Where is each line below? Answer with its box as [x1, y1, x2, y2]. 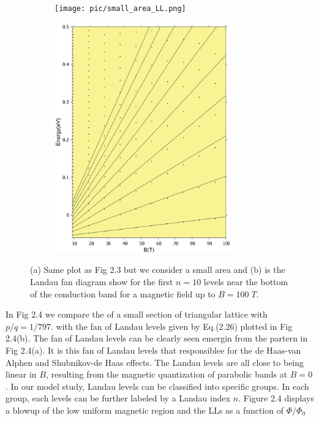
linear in [6, 368, 37, 381]
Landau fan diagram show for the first [30, 275, 173, 288]
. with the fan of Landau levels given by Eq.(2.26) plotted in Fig [50, 319, 293, 332]
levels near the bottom [203, 275, 288, 288]
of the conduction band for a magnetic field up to [30, 287, 216, 300]
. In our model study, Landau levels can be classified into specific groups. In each [6, 379, 309, 392]
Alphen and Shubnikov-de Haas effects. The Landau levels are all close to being [6, 356, 304, 368]
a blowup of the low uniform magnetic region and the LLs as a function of [6, 403, 284, 416]
